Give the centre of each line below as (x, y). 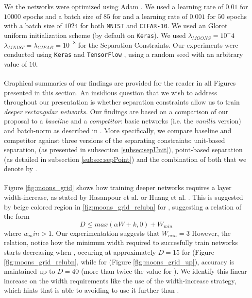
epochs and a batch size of (62, 16)
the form (17, 216)
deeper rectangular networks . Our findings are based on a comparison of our (116, 111)
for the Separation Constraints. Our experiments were (158, 44)
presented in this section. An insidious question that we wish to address (110, 92)
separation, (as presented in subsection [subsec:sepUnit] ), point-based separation (123, 149)
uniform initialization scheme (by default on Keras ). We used (95, 35)
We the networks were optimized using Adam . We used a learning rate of (114, 6)
